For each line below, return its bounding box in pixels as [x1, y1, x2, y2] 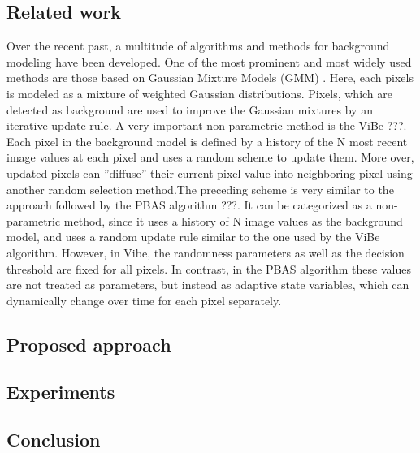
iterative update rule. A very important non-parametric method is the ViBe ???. [6, 117, 407, 134]
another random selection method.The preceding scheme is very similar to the [6, 180, 394, 197]
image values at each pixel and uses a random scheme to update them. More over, [6, 149, 414, 166]
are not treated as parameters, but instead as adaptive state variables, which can [6, 276, 409, 293]
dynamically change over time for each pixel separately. [6, 291, 282, 308]
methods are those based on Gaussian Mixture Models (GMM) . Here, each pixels [6, 69, 414, 86]
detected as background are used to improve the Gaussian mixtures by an [6, 101, 373, 118]
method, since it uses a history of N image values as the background [63, 212, 403, 229]
